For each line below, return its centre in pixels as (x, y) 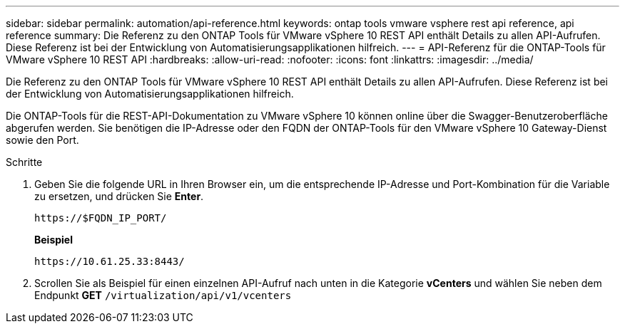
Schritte (24, 162)
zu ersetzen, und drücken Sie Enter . (119, 196)
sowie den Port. (42, 140)
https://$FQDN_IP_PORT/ (101, 218)
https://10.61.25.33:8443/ (110, 261)
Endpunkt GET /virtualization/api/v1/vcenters (163, 295)
